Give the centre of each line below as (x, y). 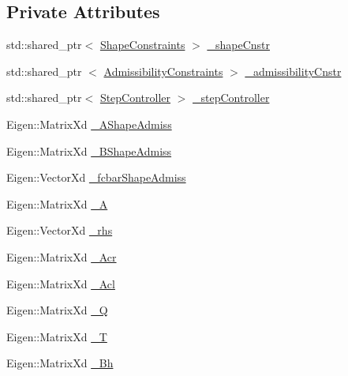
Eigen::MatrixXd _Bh (60, 363)
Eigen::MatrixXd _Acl (61, 283)
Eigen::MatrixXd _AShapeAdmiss (89, 124)
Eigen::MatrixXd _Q (57, 310)
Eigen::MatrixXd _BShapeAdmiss (89, 150)
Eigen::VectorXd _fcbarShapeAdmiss (96, 177)
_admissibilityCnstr (293, 71)
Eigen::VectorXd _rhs (60, 230)
